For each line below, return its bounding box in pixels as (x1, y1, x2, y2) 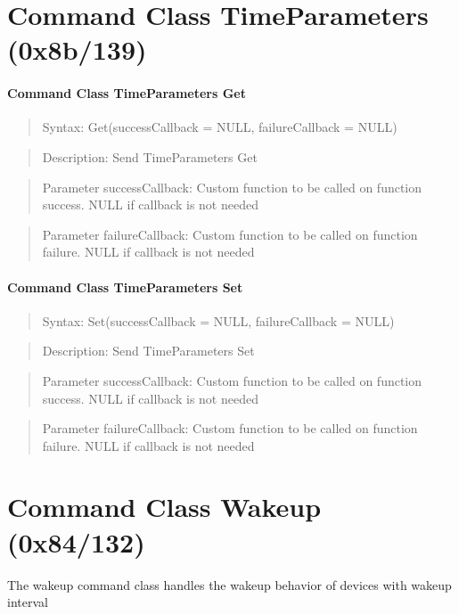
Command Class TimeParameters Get (7, 84, 246, 102)
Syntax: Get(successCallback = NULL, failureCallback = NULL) (42, 118, 398, 136)
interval (7, 593, 48, 611)
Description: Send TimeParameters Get (42, 147, 258, 166)
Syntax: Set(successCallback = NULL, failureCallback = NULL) (42, 311, 395, 330)
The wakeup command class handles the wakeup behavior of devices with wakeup (7, 575, 452, 594)
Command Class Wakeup (7, 488, 322, 525)
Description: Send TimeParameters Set (42, 341, 255, 360)
